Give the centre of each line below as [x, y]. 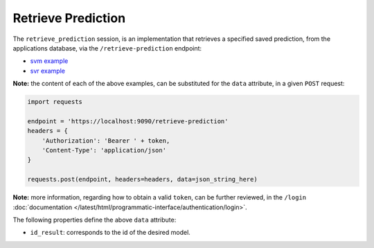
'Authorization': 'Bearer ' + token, [106, 141]
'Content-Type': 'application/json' [104, 150]
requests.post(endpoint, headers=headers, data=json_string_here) [142, 179]
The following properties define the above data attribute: [95, 220]
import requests [55, 102]
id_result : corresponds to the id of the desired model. [110, 233]
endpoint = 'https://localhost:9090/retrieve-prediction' [128, 121]
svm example [49, 61]
